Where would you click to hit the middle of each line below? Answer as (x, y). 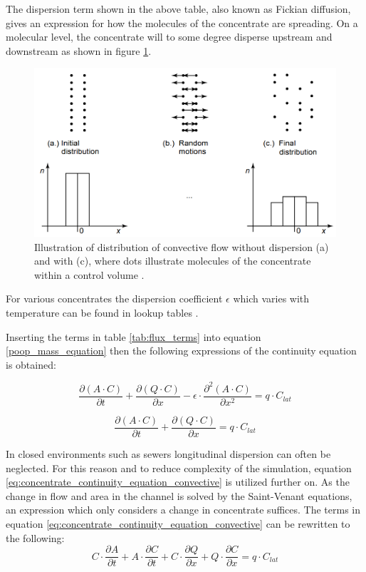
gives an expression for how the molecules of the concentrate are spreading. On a (182, 22)
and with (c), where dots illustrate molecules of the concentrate (173, 261)
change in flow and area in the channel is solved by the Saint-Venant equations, (179, 495)
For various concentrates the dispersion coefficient (114, 298)
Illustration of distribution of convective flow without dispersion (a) (182, 246)
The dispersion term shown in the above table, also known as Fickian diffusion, (178, 9)
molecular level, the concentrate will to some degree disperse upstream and (169, 37)
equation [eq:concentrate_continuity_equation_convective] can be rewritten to (178, 523)
